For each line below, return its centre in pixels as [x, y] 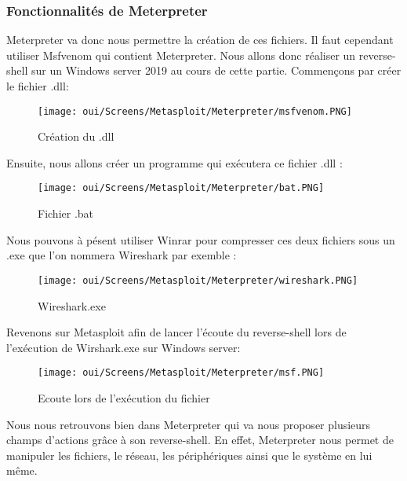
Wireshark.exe [72, 305]
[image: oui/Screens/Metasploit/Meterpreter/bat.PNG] [181, 188]
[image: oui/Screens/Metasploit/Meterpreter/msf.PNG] [181, 373]
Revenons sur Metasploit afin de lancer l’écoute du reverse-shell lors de [176, 332]
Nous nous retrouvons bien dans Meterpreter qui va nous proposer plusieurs [189, 424]
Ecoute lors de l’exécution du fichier [124, 397]
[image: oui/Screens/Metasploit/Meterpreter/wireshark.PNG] [198, 280]
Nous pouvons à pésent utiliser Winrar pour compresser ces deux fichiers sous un [201, 239]
